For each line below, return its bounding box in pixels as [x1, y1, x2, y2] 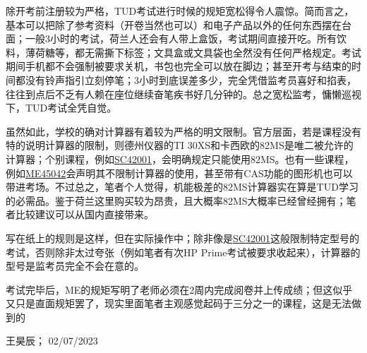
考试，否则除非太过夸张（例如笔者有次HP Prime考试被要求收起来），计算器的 [6, 244, 361, 259]
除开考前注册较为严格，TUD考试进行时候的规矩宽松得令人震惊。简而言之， [6, 4, 354, 18]
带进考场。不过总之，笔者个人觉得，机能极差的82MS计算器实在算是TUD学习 [6, 179, 359, 194]
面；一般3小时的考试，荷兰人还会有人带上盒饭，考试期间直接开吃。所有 [6, 31, 337, 46]
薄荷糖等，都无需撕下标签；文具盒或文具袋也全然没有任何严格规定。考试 [25, 44, 361, 59]
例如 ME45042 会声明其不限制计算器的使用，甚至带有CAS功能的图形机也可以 [6, 165, 353, 180]
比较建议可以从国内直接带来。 [15, 207, 154, 222]
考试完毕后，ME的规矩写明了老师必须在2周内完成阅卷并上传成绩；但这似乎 [6, 282, 353, 297]
